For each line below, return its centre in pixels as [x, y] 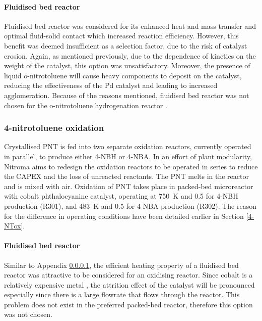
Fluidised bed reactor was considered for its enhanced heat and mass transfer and [130, 26]
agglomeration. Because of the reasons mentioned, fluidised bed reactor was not [127, 95]
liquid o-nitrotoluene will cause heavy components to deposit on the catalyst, [123, 75]
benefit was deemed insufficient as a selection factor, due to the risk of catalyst [126, 45]
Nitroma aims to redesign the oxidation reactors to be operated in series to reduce [131, 166]
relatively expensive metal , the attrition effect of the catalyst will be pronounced [129, 284]
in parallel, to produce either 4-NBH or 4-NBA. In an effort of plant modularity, [128, 156]
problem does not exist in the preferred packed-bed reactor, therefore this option [128, 304]
